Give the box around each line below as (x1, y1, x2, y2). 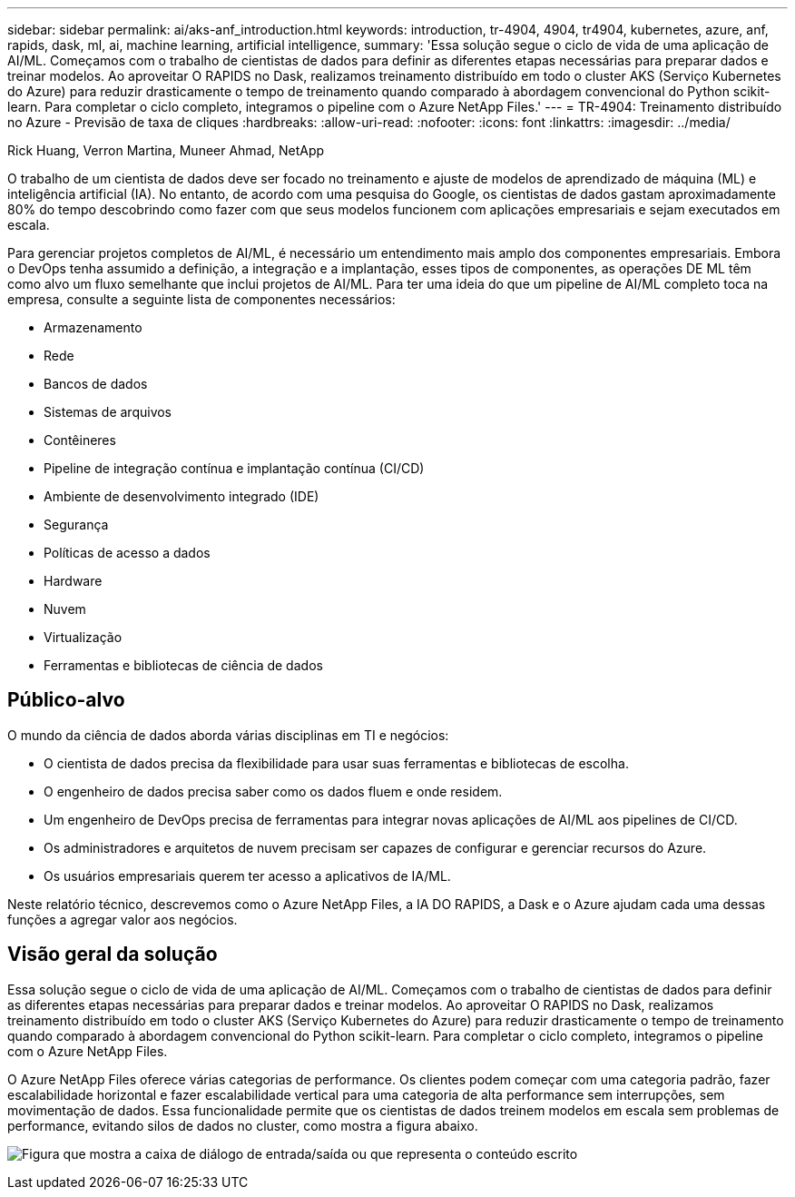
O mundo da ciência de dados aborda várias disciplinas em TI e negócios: (7, 727, 449, 743)
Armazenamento (44, 320, 142, 335)
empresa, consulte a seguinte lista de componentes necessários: (7, 292, 396, 307)
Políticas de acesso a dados (44, 545, 211, 560)
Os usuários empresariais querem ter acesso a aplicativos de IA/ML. (44, 867, 451, 884)
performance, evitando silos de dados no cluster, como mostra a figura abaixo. (7, 1117, 478, 1133)
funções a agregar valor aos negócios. (7, 911, 238, 927)
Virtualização (44, 629, 123, 645)
